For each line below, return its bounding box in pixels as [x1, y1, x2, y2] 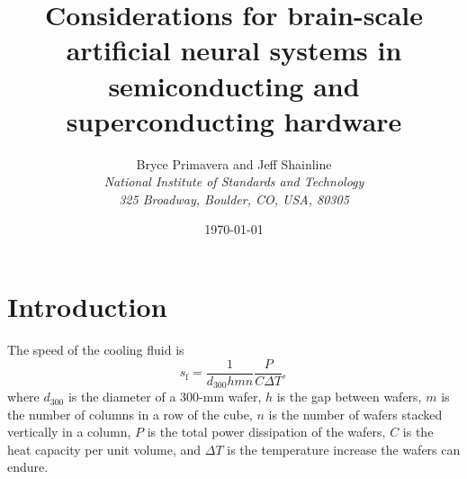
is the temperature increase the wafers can [227, 439, 461, 458]
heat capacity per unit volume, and [7, 439, 202, 458]
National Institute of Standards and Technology [103, 172, 364, 191]
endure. [7, 457, 49, 476]
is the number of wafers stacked [268, 404, 443, 423]
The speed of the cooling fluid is [7, 340, 184, 358]
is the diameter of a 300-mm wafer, [67, 387, 262, 406]
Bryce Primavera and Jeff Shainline [136, 154, 332, 173]
